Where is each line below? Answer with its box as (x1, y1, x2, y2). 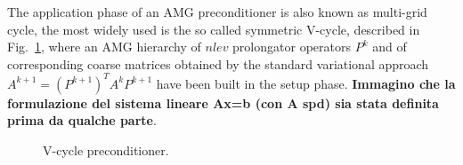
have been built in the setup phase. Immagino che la (156, 74, 456, 92)
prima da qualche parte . (7, 111, 157, 130)
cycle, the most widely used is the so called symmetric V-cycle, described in (7, 20, 420, 38)
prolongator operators (232, 37, 351, 56)
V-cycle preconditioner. (43, 141, 169, 160)
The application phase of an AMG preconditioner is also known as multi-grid (7, 3, 427, 20)
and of (372, 37, 407, 56)
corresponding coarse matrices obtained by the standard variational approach (7, 54, 429, 73)
